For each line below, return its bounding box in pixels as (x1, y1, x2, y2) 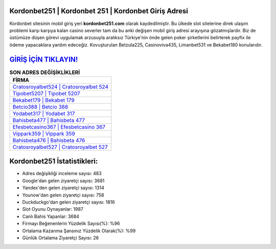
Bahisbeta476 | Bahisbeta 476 (12, 137, 85, 144)
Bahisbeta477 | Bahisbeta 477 (12, 116, 85, 123)
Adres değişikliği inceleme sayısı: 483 (22, 170, 102, 177)
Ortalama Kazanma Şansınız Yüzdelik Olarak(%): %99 (22, 228, 136, 234)
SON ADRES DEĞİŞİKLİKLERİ (9, 69, 80, 76)
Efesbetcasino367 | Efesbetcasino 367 (12, 123, 106, 130)
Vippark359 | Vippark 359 (12, 130, 75, 137)
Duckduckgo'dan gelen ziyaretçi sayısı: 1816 (22, 199, 115, 205)
